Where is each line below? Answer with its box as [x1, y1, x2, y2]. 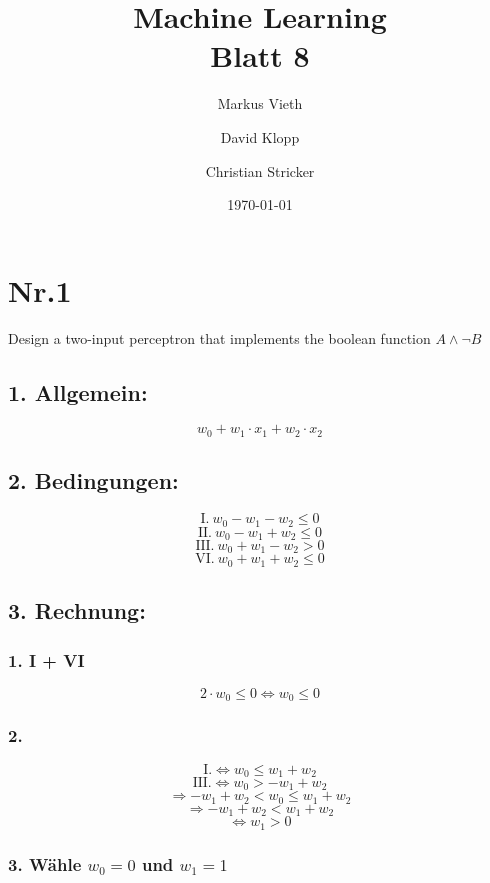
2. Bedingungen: [8, 465, 179, 496]
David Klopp [220, 126, 300, 147]
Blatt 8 [210, 35, 310, 76]
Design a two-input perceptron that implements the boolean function [8, 327, 431, 348]
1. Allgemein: [8, 376, 148, 407]
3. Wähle [8, 851, 82, 876]
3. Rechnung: [8, 595, 146, 626]
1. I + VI [8, 647, 85, 672]
